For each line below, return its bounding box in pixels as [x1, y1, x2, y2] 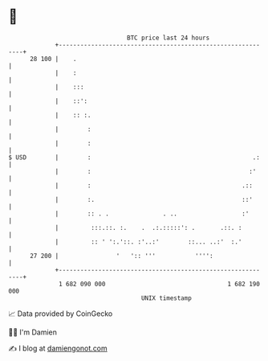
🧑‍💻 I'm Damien [8, 327, 58, 337]
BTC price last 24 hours [127, 34, 210, 42]
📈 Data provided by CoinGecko [8, 309, 113, 318]
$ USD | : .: [8, 153, 261, 162]
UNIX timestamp [140, 293, 193, 302]
